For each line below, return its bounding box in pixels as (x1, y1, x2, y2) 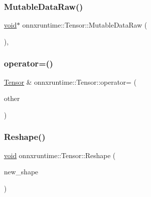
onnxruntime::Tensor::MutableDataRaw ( (22, 20, 147, 30)
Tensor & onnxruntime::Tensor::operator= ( (4, 76, 137, 87)
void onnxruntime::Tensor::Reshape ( (4, 150, 116, 160)
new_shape (4, 166, 38, 177)
